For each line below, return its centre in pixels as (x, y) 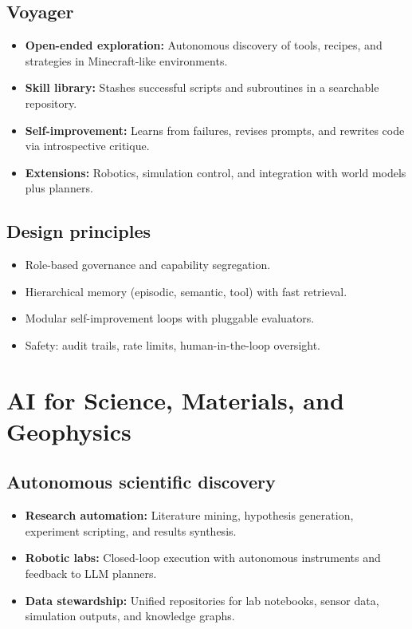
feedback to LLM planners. (91, 574)
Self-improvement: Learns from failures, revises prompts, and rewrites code (215, 130)
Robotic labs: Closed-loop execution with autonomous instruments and (203, 558)
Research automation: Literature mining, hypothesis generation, (189, 515)
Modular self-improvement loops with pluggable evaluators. (170, 318)
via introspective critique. (87, 146)
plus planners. (59, 188)
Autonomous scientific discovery (141, 482)
